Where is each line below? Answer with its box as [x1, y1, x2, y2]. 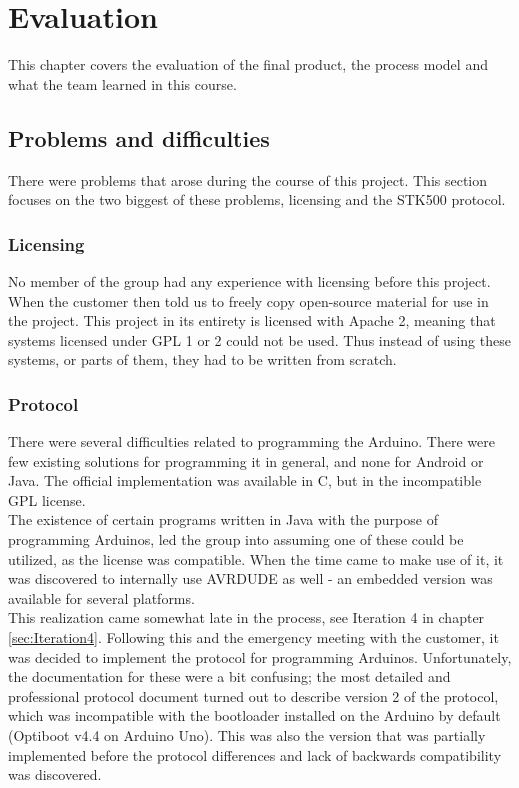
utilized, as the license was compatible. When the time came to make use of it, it [8, 548, 504, 569]
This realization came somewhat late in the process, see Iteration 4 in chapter [8, 607, 485, 628]
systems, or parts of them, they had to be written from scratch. [8, 349, 397, 370]
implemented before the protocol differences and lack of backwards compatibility [8, 744, 502, 765]
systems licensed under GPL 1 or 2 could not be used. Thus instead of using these [8, 329, 511, 350]
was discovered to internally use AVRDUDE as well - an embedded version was [8, 568, 493, 589]
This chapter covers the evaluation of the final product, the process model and [8, 54, 488, 75]
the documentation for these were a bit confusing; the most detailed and [8, 666, 451, 687]
